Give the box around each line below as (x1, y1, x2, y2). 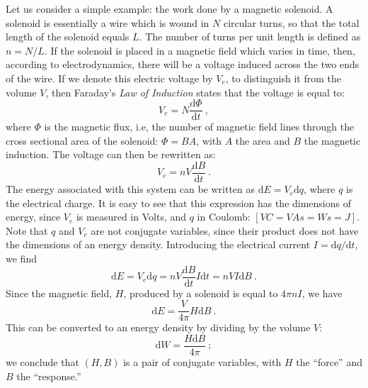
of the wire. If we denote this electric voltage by (6, 70, 213, 85)
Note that (6, 223, 48, 238)
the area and (235, 133, 290, 148)
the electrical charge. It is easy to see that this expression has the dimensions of (6, 195, 352, 210)
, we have (301, 285, 343, 300)
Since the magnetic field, (6, 285, 113, 300)
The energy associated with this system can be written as (6, 182, 255, 196)
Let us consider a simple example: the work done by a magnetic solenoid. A (6, 1, 333, 16)
